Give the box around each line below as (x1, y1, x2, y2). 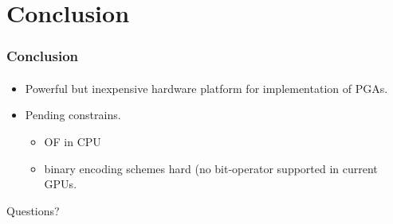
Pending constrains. (25, 106, 121, 123)
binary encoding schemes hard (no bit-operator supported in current (44, 160, 378, 176)
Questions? (6, 202, 60, 218)
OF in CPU (44, 133, 101, 149)
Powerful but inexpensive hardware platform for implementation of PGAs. (25, 79, 388, 96)
